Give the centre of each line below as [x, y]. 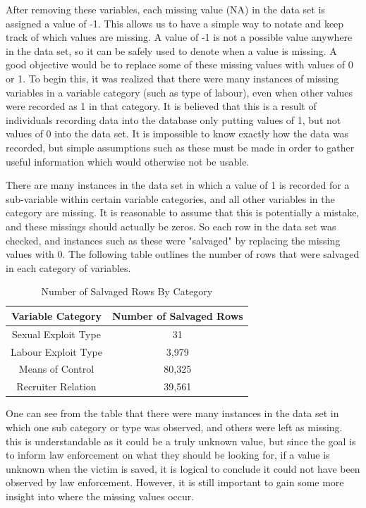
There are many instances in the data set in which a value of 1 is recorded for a [178, 185]
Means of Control [56, 369]
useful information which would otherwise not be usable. [128, 161]
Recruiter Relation [56, 386]
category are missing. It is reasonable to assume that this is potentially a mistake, [183, 212]
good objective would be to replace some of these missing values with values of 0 [179, 64]
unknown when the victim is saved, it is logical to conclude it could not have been [183, 468]
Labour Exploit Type [56, 351]
